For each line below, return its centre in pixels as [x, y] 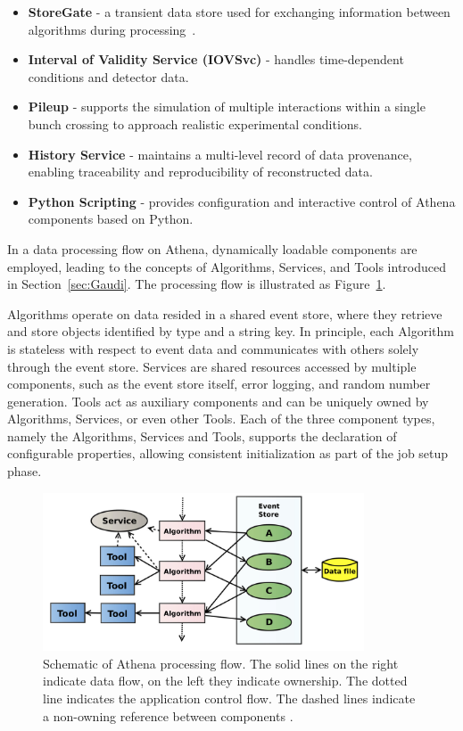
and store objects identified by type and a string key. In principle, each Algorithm [231, 331]
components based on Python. [111, 219]
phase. [25, 471]
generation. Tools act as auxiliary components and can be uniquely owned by [218, 401]
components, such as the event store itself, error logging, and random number [219, 384]
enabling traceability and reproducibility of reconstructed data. [200, 172]
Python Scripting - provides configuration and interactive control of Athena [242, 201]
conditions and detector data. [108, 76]
